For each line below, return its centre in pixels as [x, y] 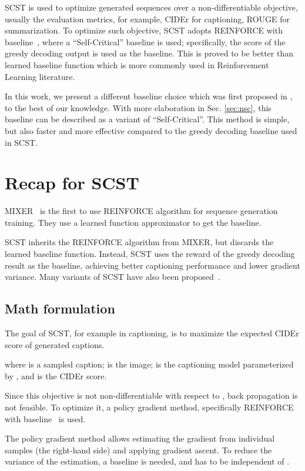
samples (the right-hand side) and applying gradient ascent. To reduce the [138, 450]
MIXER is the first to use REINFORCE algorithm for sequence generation [141, 211]
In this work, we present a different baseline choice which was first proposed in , [149, 96]
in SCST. [21, 142]
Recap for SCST [72, 183]
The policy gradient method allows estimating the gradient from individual [140, 438]
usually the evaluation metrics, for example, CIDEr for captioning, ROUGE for [148, 19]
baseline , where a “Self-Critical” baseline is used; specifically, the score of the [145, 41]
